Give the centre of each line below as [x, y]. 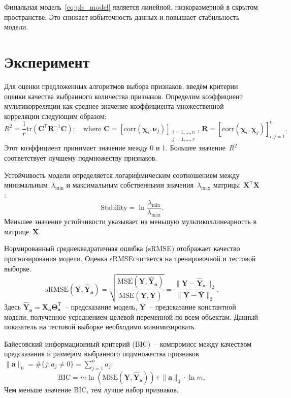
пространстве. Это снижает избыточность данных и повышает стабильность [122, 17]
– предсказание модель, [101, 306]
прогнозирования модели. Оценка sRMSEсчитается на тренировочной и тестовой [130, 258]
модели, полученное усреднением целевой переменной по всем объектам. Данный [131, 316]
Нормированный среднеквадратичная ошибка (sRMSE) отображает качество [122, 248]
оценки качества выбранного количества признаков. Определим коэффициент [123, 96]
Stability [114, 208]
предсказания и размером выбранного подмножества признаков [102, 354]
